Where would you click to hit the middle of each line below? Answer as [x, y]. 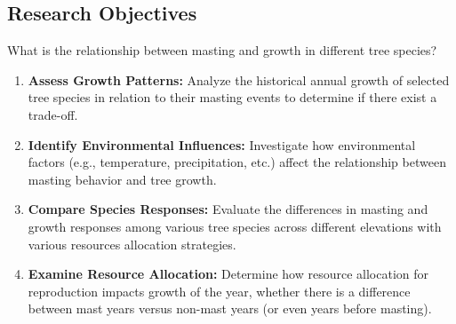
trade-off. [53, 114]
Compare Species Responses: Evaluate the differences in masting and [228, 209]
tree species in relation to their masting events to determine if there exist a [232, 97]
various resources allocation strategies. [132, 244]
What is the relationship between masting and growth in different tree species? [222, 50]
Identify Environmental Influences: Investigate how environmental [222, 144]
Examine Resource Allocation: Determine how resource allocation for [228, 274]
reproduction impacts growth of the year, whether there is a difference [219, 291]
